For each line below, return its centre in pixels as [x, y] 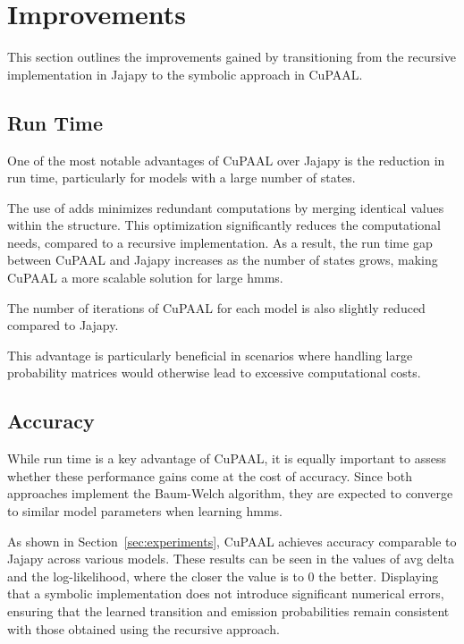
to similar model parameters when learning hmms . [145, 511]
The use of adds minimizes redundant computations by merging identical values [226, 207]
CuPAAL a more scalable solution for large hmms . [145, 278]
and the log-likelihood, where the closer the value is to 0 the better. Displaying [223, 576]
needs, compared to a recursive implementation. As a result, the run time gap [220, 242]
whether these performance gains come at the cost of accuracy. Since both [210, 475]
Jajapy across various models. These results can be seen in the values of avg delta [231, 559]
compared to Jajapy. [63, 325]
